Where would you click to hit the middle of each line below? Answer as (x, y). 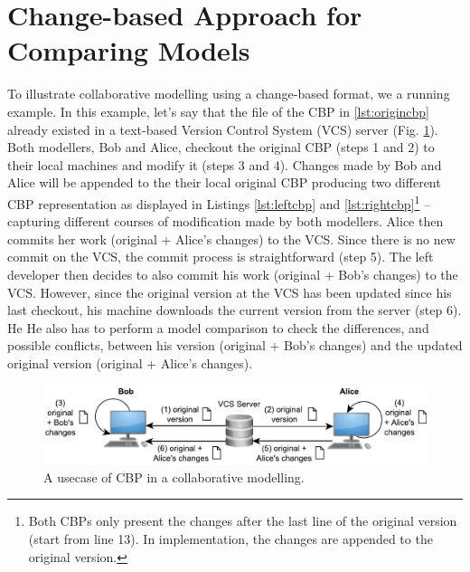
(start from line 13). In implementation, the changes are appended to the (230, 539)
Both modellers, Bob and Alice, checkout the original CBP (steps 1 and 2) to (221, 147)
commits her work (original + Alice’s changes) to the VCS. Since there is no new (231, 238)
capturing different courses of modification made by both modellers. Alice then (226, 221)
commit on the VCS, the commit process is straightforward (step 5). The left (221, 257)
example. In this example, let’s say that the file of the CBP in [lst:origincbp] (219, 111)
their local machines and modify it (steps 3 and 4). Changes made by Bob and (225, 164)
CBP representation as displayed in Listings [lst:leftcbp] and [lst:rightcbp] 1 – (219, 202)
